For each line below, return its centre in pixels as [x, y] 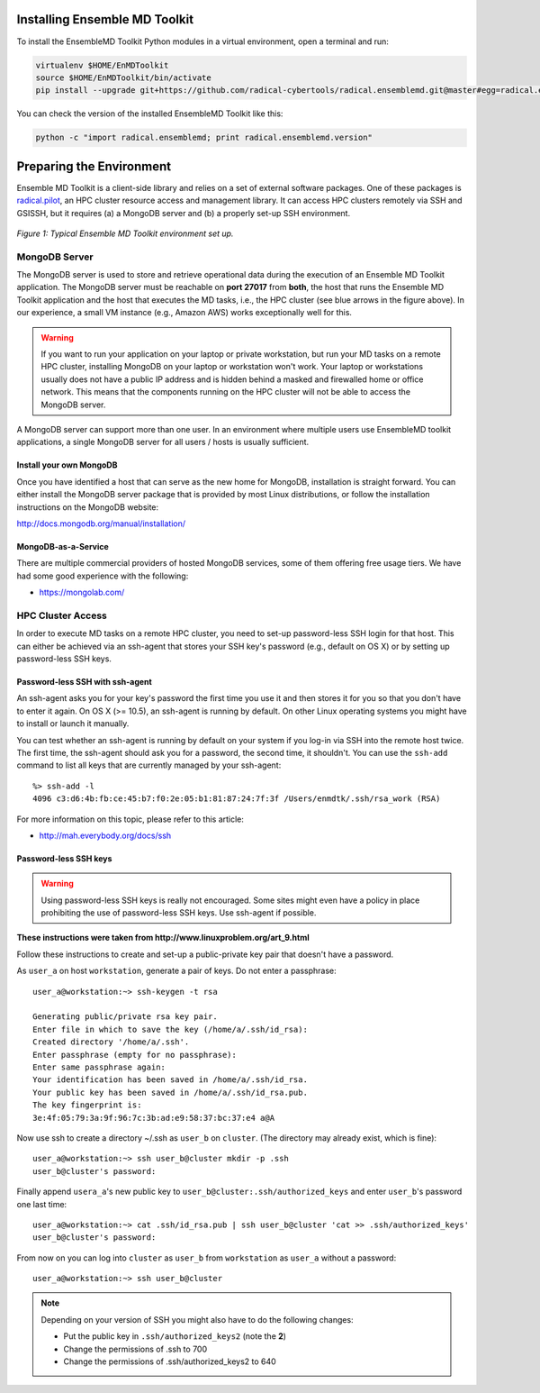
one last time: [42, 1204]
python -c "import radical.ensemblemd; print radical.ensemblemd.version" [204, 138]
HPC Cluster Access [62, 615]
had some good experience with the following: [103, 576]
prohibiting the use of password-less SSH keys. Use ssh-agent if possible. [179, 913]
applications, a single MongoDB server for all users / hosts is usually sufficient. [163, 442]
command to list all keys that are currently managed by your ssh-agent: [149, 765]
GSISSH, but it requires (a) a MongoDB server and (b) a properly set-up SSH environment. [184, 213]
